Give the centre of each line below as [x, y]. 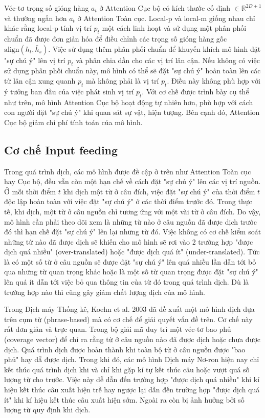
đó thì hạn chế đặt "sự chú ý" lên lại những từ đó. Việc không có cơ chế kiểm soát [133, 232]
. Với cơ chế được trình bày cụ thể [195, 91]
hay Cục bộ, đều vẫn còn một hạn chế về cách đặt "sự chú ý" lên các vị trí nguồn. [132, 181]
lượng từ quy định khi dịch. [47, 410]
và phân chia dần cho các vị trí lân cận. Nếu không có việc [168, 60]
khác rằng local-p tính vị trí [48, 28]
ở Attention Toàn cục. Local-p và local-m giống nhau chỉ [166, 18]
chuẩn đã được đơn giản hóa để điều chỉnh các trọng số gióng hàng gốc [116, 38]
